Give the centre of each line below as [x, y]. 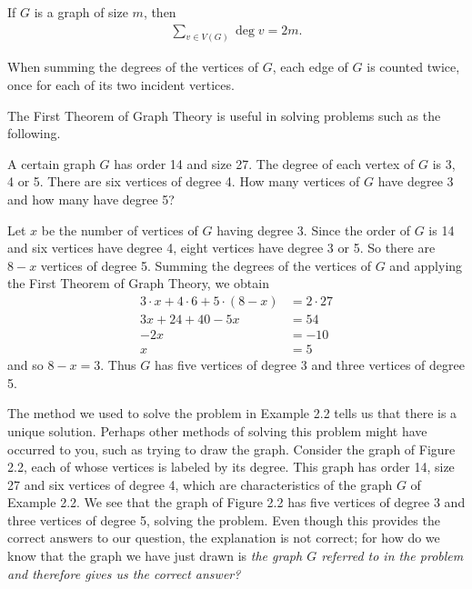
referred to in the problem [392, 556]
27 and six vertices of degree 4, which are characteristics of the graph [200, 484]
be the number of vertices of [120, 230]
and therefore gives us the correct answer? [124, 573]
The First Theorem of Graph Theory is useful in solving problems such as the [224, 115]
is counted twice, [413, 67]
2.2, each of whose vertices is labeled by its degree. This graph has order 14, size [231, 467]
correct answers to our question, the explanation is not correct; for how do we [224, 538]
